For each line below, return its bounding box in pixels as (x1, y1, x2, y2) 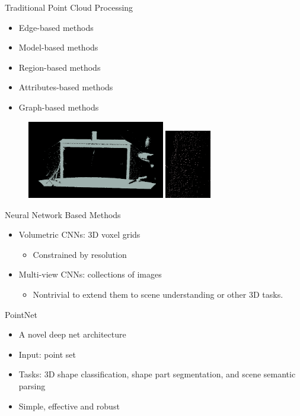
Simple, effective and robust (18, 399, 120, 412)
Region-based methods (18, 61, 101, 73)
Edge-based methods (18, 21, 94, 33)
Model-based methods (18, 41, 98, 53)
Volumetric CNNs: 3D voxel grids (18, 228, 141, 241)
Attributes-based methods (18, 81, 113, 93)
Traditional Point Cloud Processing (5, 1, 133, 13)
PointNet (5, 308, 38, 320)
